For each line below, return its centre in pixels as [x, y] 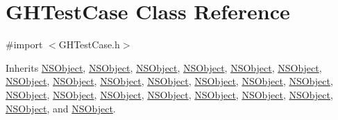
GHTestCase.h [89, 44]
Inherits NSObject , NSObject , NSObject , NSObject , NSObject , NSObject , [164, 67]
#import [24, 44]
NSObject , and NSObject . [61, 108]
